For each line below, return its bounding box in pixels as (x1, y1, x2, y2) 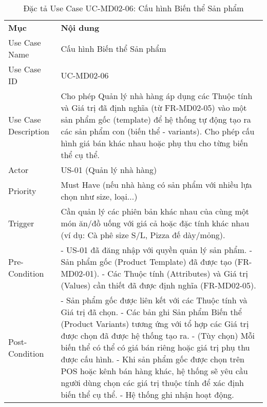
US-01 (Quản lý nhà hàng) (61, 164, 157, 176)
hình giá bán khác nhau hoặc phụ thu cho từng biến (61, 137, 248, 149)
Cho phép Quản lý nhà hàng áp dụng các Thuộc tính (61, 90, 253, 102)
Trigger (8, 217, 34, 229)
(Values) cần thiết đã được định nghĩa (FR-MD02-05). (61, 279, 256, 291)
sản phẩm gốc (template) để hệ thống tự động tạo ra (61, 113, 251, 125)
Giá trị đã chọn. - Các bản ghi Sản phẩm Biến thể (61, 306, 242, 318)
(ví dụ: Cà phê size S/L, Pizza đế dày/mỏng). (61, 229, 225, 241)
